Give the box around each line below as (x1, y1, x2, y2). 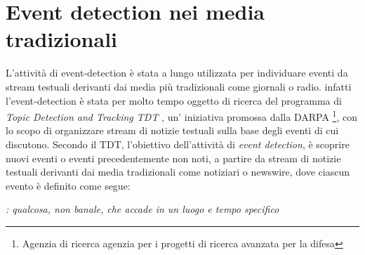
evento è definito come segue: (6, 178, 131, 192)
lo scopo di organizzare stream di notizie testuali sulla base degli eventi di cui (6, 123, 339, 138)
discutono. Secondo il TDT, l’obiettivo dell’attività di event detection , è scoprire (6, 136, 350, 151)
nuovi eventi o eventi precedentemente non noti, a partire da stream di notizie (6, 150, 341, 165)
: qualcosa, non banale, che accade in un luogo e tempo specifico (6, 202, 279, 216)
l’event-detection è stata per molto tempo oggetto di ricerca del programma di (6, 93, 342, 107)
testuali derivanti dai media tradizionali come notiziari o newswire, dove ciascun (6, 164, 350, 179)
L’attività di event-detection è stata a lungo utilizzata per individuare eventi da (6, 65, 348, 80)
